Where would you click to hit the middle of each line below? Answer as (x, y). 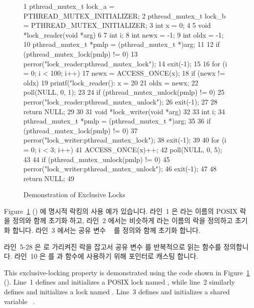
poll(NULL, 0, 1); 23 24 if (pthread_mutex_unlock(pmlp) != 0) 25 (124, 92)
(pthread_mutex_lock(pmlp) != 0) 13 (81, 53)
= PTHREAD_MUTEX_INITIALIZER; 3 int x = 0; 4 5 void (117, 25)
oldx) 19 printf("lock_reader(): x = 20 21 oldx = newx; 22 (111, 82)
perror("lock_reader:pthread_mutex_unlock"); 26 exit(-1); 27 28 (120, 101)
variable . (20, 301)
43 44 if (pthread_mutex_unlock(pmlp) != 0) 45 (97, 159)
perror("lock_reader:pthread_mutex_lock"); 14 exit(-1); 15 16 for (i (125, 63)
